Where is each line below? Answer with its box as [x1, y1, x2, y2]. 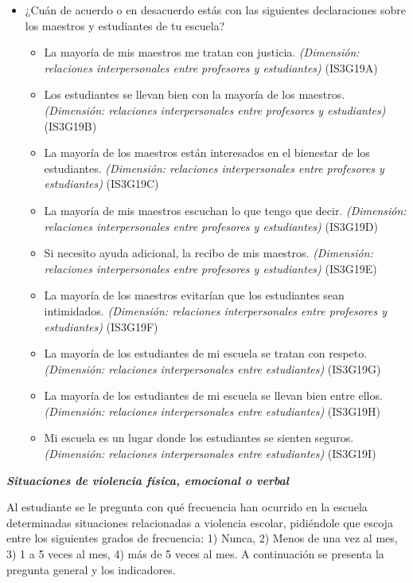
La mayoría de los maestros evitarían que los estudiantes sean [44, 287, 345, 303]
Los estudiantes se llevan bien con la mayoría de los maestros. [44, 86, 345, 103]
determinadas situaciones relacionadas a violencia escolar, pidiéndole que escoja [6, 514, 393, 530]
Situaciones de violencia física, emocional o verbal [6, 471, 289, 488]
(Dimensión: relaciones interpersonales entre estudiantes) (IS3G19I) [44, 445, 376, 462]
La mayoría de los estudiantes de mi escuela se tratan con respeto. [44, 345, 368, 362]
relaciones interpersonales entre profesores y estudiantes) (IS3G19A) [44, 59, 378, 76]
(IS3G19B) [44, 117, 97, 134]
